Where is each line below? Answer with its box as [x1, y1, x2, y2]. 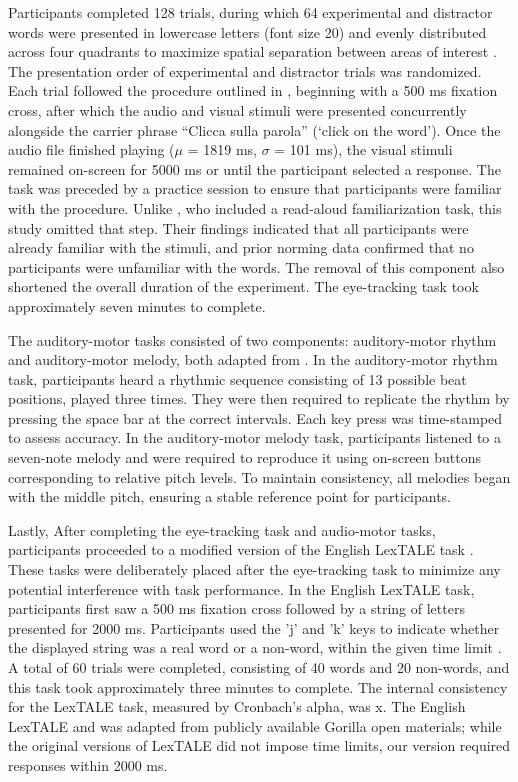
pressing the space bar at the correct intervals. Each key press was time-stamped [8, 407, 503, 428]
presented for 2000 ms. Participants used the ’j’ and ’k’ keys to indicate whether [8, 617, 500, 638]
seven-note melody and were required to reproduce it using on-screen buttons [8, 447, 482, 468]
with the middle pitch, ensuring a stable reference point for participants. [8, 486, 452, 507]
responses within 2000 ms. [8, 754, 168, 775]
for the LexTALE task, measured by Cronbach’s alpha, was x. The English [8, 696, 466, 717]
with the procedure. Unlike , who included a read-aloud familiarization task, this [8, 197, 502, 218]
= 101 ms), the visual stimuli [274, 139, 453, 160]
